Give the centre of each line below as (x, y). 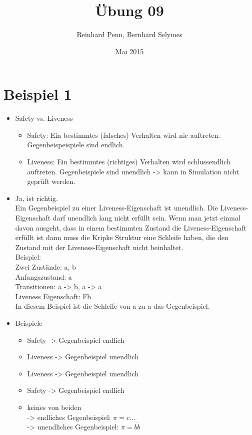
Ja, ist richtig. (36, 198)
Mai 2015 (129, 51)
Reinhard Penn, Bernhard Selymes (129, 34)
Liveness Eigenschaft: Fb (53, 296)
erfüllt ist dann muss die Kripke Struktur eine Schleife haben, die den (122, 237)
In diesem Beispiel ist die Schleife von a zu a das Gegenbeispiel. (112, 306)
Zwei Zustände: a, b (45, 266)
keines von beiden (54, 407)
